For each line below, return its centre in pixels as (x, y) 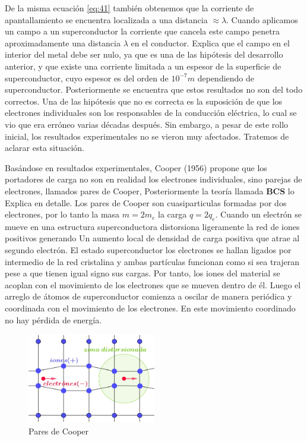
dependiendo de (226, 78)
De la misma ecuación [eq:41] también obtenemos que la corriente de (129, 8)
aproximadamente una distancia (63, 42)
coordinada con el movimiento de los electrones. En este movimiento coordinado (150, 308)
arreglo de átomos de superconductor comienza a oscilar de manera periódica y (148, 296)
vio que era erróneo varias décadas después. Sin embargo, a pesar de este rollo (147, 124)
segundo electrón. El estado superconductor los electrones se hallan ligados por (148, 250)
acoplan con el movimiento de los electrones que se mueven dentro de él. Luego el (153, 284)
